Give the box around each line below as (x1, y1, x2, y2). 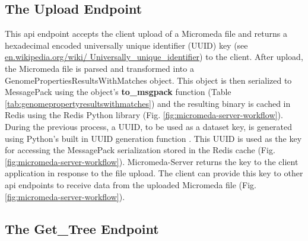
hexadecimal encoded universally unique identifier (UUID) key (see (5, 39, 248, 51)
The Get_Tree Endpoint (5, 219, 159, 237)
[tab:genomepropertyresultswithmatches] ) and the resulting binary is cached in (5, 97, 291, 109)
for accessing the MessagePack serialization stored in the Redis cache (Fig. (5, 144, 275, 156)
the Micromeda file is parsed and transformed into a (5, 62, 194, 74)
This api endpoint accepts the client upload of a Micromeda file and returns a (5, 27, 287, 40)
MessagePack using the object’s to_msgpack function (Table (5, 85, 231, 98)
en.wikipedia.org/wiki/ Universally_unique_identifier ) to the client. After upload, (5, 50, 303, 63)
